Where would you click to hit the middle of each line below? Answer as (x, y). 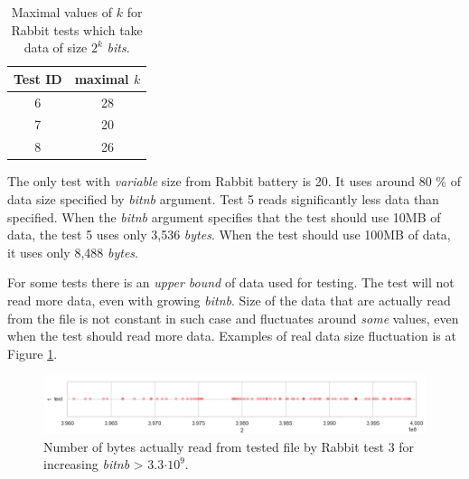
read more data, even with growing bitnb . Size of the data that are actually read (229, 300)
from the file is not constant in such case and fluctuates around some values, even (233, 318)
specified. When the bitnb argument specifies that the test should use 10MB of (224, 216)
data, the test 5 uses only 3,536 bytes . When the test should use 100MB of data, (229, 235)
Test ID (38, 78)
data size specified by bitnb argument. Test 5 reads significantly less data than (223, 199)
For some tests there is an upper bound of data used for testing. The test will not (231, 282)
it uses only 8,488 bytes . (73, 252)
